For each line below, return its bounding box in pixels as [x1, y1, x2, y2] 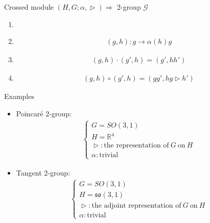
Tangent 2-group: [16, 167, 70, 178]
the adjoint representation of [91, 202, 181, 209]
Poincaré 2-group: [16, 108, 72, 118]
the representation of [104, 142, 169, 150]
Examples [4, 91, 34, 102]
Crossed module [4, 2, 54, 12]
